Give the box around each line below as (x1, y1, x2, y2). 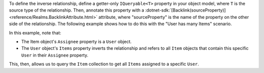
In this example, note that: (9, 29, 61, 36)
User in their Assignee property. (21, 52, 88, 58)
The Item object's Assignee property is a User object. (21, 39, 132, 44)
